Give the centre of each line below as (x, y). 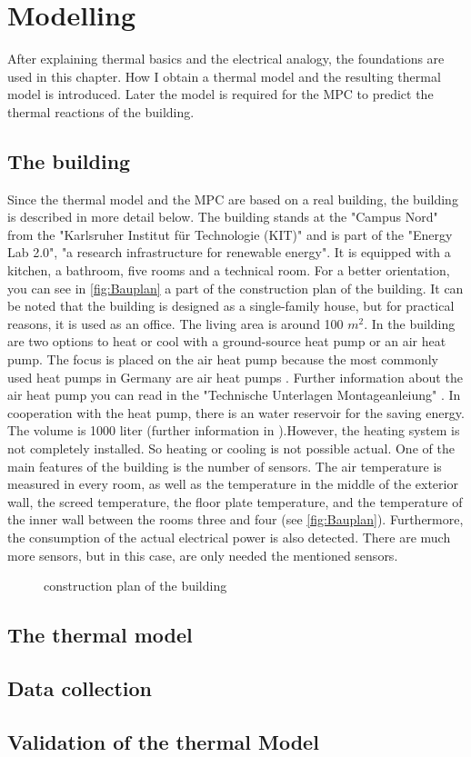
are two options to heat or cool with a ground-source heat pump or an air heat (227, 341)
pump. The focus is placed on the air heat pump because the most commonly (223, 359)
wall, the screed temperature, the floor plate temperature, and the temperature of (235, 501)
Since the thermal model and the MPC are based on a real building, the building (233, 199)
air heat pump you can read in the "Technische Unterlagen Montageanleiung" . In (234, 395)
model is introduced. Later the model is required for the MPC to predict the (220, 94)
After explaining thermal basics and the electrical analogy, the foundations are (226, 59)
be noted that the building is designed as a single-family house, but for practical (231, 306)
